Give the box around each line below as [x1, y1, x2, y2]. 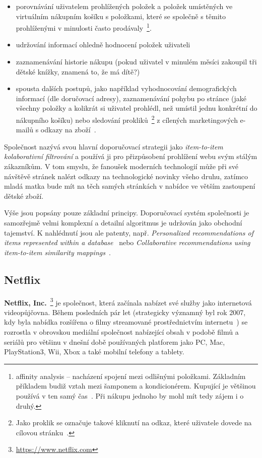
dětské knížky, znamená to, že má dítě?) [16, 66, 140, 77]
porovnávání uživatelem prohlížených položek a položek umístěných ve [16, 1, 233, 11]
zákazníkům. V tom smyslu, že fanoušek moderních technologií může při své [4, 161, 239, 172]
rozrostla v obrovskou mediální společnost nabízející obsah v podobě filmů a [4, 327, 239, 337]
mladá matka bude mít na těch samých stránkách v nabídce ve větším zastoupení [4, 181, 255, 191]
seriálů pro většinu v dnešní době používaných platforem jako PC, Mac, [4, 336, 225, 347]
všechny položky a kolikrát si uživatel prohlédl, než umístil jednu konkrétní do [16, 103, 257, 113]
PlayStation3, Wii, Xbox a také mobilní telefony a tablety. [4, 346, 184, 357]
